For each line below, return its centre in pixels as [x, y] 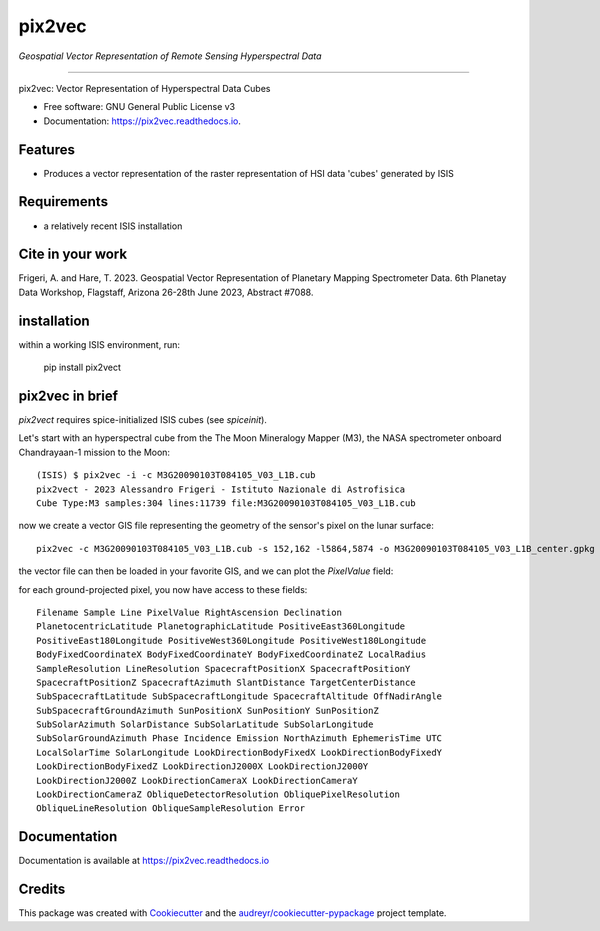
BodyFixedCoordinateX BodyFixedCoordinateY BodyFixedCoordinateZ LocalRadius [231, 654]
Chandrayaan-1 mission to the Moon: [94, 452]
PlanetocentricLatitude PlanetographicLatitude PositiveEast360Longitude [221, 626]
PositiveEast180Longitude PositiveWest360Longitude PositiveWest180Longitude [231, 640]
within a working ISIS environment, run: [99, 344]
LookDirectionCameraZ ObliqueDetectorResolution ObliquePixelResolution [218, 794]
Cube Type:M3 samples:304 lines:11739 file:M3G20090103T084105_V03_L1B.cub [226, 503]
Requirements [63, 201]
